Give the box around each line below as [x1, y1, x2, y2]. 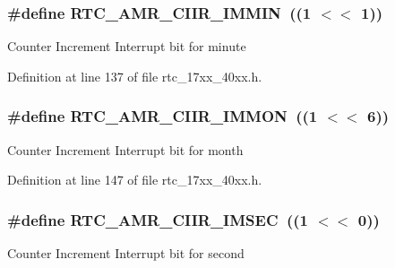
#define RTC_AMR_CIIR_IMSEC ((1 [7, 208, 308, 230]
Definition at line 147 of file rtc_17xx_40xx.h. [7, 170, 262, 189]
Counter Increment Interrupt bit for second [7, 244, 245, 263]
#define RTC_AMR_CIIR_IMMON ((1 [7, 105, 318, 127]
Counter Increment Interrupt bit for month [7, 140, 244, 159]
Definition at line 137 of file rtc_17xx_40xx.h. [7, 66, 262, 85]
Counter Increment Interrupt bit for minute [7, 37, 246, 56]
